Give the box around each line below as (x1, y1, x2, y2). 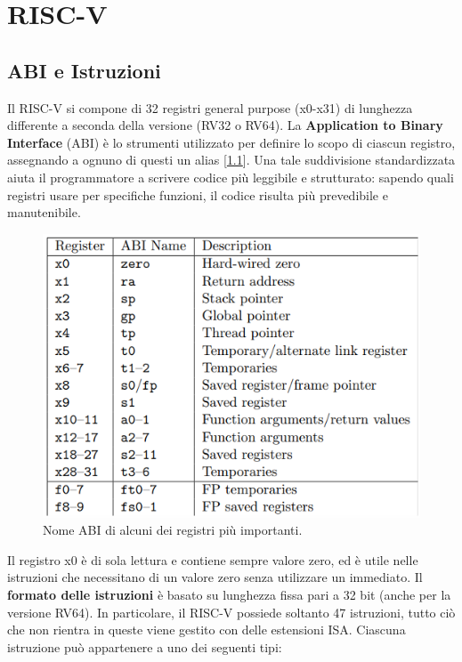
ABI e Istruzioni (7, 56, 161, 84)
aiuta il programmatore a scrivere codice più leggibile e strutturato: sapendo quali (7, 167, 454, 186)
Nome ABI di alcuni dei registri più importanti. (43, 521, 303, 539)
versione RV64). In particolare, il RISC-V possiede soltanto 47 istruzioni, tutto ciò (7, 602, 456, 621)
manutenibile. (7, 203, 81, 222)
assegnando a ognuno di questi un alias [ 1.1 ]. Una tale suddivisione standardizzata (7, 150, 456, 169)
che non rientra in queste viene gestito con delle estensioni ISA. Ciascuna (7, 620, 406, 639)
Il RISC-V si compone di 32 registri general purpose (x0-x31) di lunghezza (7, 98, 413, 117)
